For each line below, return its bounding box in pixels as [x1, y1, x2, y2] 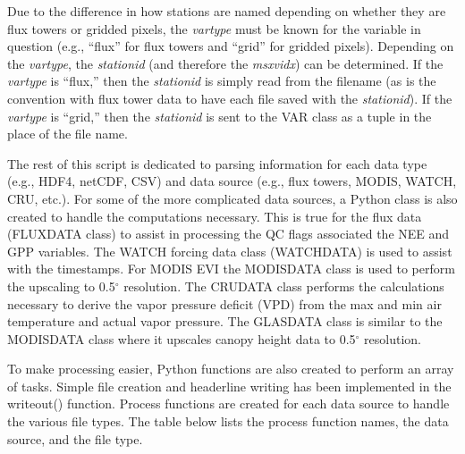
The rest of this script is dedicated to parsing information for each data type [7, 154, 427, 172]
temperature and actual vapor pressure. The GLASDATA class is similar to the [7, 312, 443, 331]
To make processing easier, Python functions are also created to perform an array [7, 359, 454, 378]
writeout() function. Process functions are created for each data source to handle [7, 394, 450, 413]
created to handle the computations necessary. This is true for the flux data [7, 206, 422, 225]
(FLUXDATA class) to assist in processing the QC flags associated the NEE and [7, 224, 450, 243]
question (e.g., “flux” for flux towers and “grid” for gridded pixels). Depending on [7, 37, 454, 55]
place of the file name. [7, 124, 128, 143]
